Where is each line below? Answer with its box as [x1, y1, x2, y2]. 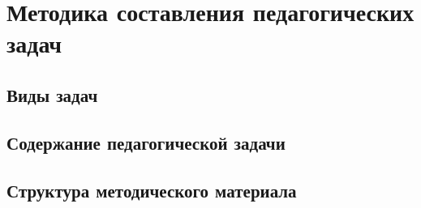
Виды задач [6, 82, 98, 107]
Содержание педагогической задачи [6, 129, 286, 155]
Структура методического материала [6, 177, 297, 202]
